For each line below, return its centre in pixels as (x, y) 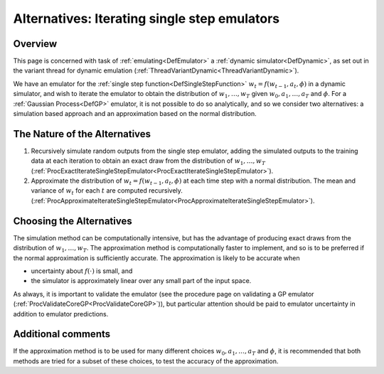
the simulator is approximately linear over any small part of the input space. (141, 281)
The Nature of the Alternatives (82, 134)
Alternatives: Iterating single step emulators (146, 18)
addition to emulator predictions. (61, 314)
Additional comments (62, 334)
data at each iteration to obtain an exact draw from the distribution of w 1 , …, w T (148, 162)
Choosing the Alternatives (73, 221)
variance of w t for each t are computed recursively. (107, 192)
